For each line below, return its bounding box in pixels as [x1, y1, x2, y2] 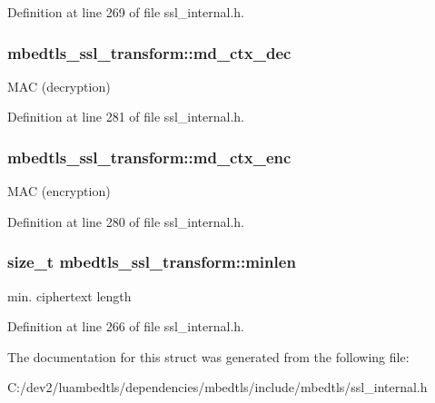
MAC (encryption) [7, 182, 111, 201]
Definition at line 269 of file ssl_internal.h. [7, 3, 244, 21]
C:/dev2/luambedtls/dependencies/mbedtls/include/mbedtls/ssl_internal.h [7, 378, 428, 397]
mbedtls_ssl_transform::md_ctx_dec [7, 41, 292, 64]
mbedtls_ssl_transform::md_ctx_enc [7, 145, 292, 168]
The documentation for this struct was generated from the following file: [7, 347, 410, 366]
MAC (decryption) [7, 76, 111, 95]
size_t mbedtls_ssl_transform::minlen [7, 251, 296, 273]
